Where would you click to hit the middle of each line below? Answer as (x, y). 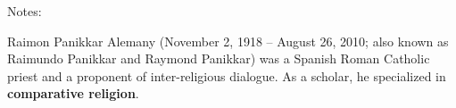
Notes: (25, 11)
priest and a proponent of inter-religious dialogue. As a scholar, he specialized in (227, 75)
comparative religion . (73, 93)
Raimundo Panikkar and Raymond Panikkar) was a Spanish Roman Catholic (219, 58)
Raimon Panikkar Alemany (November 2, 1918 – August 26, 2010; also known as (228, 41)
